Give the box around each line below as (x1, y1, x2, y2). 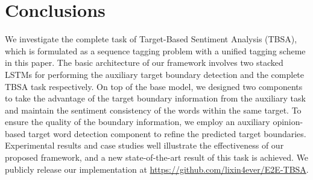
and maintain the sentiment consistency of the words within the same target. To (5, 103, 302, 116)
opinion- (273, 115, 303, 128)
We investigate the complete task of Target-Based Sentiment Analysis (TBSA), (5, 33, 297, 45)
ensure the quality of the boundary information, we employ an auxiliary (5, 115, 270, 128)
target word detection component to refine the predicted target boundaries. (28, 127, 306, 140)
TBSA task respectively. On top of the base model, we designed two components (5, 80, 303, 92)
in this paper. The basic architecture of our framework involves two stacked (5, 56, 283, 69)
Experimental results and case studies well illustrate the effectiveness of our (5, 139, 284, 152)
